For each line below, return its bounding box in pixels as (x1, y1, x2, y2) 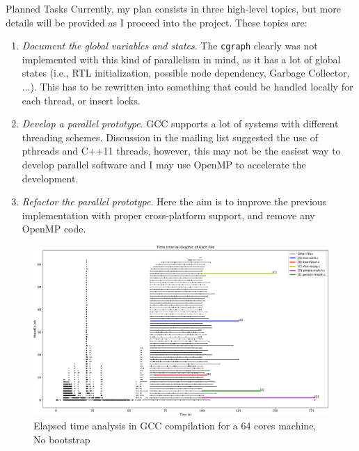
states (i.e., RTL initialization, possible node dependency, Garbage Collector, (22, 65, 350, 80)
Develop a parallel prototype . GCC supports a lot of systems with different (22, 116, 339, 131)
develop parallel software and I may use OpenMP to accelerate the (22, 157, 306, 171)
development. (22, 171, 79, 185)
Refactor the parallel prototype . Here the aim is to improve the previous (22, 194, 327, 209)
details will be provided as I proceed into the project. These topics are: (6, 15, 308, 29)
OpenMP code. (22, 221, 86, 236)
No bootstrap (33, 432, 90, 446)
